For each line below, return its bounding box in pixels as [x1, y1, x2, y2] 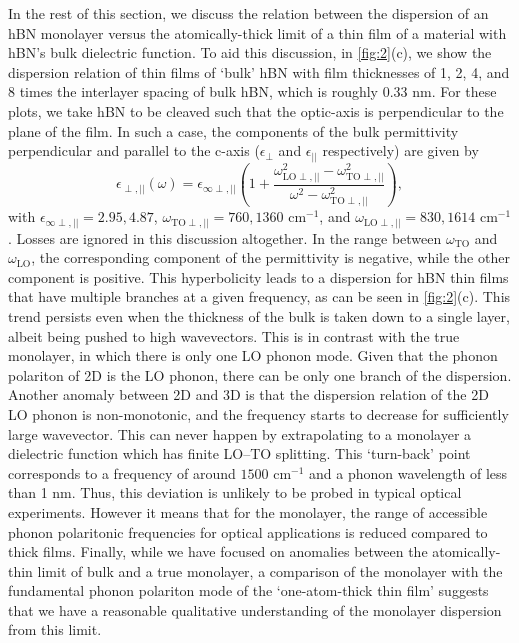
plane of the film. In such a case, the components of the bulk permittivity [8, 120, 459, 141]
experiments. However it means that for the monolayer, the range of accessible [8, 501, 488, 522]
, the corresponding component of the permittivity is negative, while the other [31, 247, 510, 268]
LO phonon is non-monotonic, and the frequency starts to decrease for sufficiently [8, 403, 509, 424]
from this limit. [8, 619, 102, 640]
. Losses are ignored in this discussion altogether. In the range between [8, 227, 442, 248]
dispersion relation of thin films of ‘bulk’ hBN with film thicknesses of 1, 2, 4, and [8, 61, 510, 82]
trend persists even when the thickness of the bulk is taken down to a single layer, [8, 305, 510, 326]
